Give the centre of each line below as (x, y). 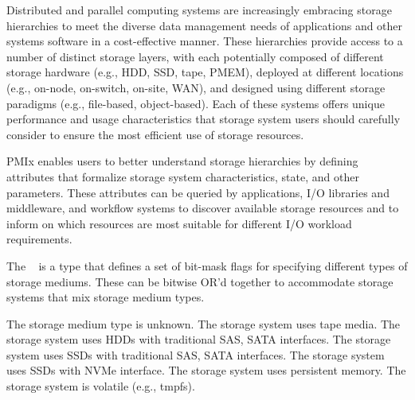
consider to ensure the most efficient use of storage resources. (155, 134)
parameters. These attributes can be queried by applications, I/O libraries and (198, 192)
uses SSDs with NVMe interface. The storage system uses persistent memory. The (206, 370)
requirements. (39, 239)
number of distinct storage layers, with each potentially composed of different (195, 56)
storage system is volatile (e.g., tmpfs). (101, 386)
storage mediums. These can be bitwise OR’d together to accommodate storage (200, 281)
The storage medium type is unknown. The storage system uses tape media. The (204, 323)
